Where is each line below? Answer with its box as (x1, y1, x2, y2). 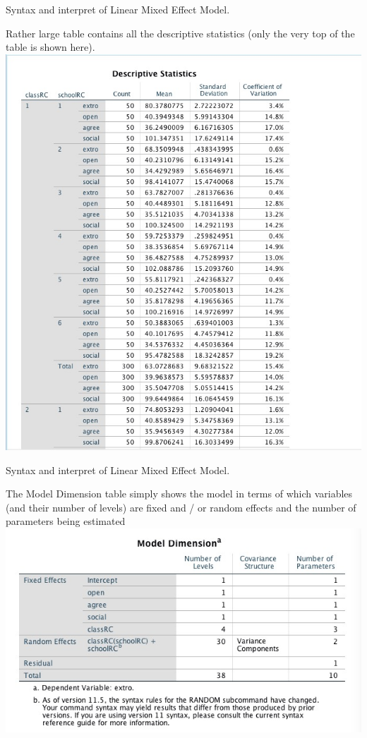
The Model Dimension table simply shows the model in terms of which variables (6, 486, 353, 501)
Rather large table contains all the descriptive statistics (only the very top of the (6, 25, 355, 40)
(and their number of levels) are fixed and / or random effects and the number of (6, 500, 356, 514)
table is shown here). (6, 40, 95, 54)
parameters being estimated (6, 514, 126, 528)
